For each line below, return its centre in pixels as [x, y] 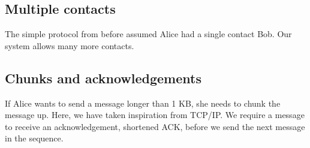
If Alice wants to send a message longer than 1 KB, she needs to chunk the [143, 103]
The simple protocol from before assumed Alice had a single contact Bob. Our [148, 34]
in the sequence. [34, 138]
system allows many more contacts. [70, 45]
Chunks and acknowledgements [103, 78]
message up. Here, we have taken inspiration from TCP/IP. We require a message [155, 115]
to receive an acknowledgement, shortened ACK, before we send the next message [155, 126]
